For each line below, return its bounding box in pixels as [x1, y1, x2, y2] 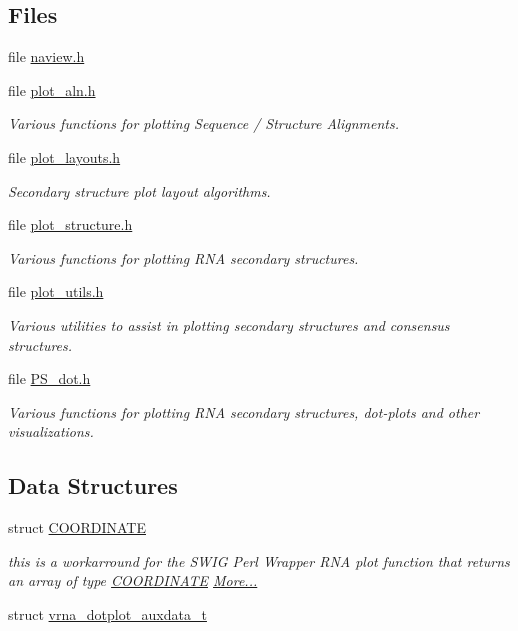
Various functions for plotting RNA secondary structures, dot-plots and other [8, 401, 480, 422]
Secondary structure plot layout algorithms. [8, 180, 271, 201]
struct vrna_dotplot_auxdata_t [8, 603, 207, 624]
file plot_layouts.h [8, 146, 121, 167]
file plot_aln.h [8, 79, 96, 100]
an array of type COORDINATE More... [8, 570, 258, 591]
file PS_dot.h [8, 368, 91, 389]
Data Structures [8, 470, 178, 501]
